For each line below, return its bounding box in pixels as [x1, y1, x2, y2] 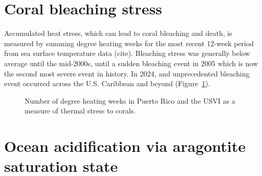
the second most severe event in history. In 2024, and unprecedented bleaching [4, 68, 250, 79]
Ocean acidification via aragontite [4, 135, 246, 157]
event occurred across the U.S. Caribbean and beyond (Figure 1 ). [4, 78, 210, 89]
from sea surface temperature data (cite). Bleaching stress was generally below [4, 48, 250, 58]
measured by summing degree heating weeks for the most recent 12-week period [4, 37, 254, 48]
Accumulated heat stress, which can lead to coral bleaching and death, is [4, 28, 232, 38]
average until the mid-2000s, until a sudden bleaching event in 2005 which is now [4, 57, 258, 68]
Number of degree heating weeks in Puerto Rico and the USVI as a [25, 95, 235, 106]
